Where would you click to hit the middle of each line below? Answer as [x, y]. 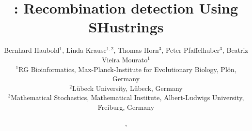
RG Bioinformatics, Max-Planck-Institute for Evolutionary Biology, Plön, [127, 69]
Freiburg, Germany [126, 107]
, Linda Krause [84, 50]
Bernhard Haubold [32, 50]
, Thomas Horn [136, 50]
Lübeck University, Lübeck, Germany [127, 88]
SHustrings [126, 27]
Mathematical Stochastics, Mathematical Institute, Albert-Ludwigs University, [127, 97]
